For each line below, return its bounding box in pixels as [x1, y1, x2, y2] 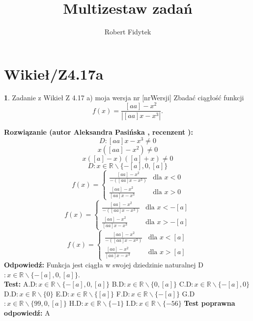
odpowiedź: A [4, 307, 50, 318]
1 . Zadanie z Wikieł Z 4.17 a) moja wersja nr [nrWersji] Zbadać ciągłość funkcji [4, 92, 244, 102]
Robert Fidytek [104, 27, 151, 37]
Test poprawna [184, 298, 235, 308]
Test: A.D [4, 279, 36, 289]
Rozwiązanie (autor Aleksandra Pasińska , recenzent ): [4, 127, 193, 137]
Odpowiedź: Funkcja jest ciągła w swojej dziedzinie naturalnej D [4, 260, 203, 269]
